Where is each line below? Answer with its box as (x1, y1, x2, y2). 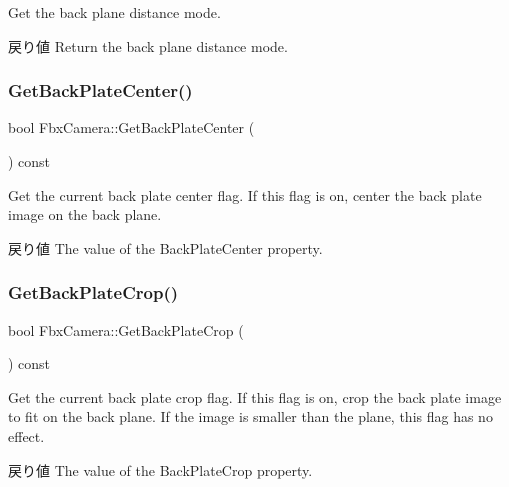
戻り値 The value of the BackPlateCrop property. (8, 459, 313, 480)
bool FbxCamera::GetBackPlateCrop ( (8, 319, 244, 340)
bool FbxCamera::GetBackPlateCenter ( (8, 117, 255, 138)
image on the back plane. (8, 204, 162, 225)
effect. (8, 425, 45, 446)
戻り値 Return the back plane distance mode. (8, 35, 288, 56)
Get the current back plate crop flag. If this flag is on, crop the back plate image (8, 386, 502, 407)
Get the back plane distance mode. (8, 2, 221, 22)
